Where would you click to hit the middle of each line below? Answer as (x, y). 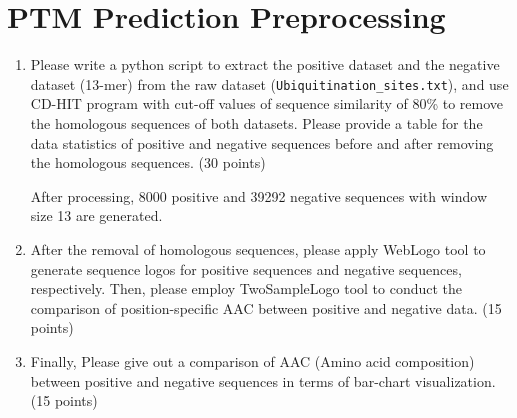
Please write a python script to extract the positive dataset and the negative (265, 64)
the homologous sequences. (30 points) (148, 162)
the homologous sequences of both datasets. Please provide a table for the (256, 122)
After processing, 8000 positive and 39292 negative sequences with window (259, 195)
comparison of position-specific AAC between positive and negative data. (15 (266, 307)
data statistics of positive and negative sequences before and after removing (262, 142)
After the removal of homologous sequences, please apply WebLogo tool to (258, 248)
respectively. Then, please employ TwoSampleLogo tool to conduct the (246, 288)
